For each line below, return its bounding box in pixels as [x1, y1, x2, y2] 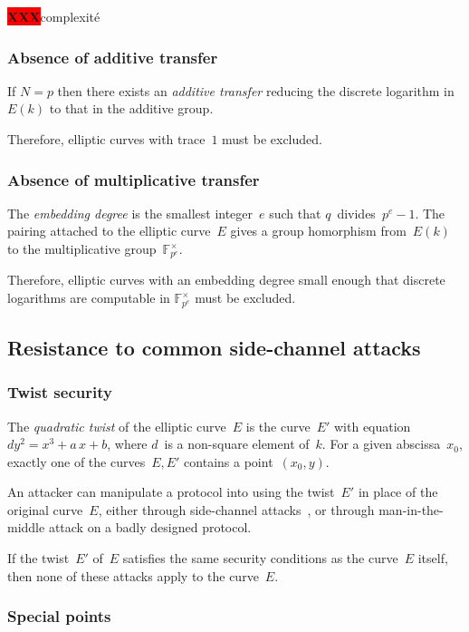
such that [269, 203, 321, 222]
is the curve [245, 416, 311, 435]
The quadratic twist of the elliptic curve [7, 416, 226, 435]
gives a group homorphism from [230, 221, 407, 240]
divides [337, 203, 376, 222]
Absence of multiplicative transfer [7, 168, 260, 190]
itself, [417, 549, 448, 568]
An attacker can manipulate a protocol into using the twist [7, 482, 335, 501]
